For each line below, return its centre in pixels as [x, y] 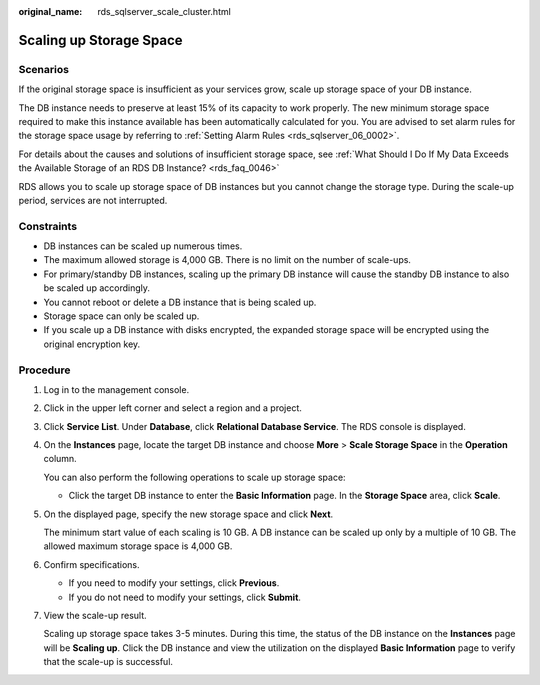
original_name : [50, 11]
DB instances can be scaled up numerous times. [143, 246]
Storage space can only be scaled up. [121, 316]
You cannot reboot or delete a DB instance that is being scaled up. [180, 302]
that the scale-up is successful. [108, 662]
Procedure [44, 370]
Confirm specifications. [91, 564]
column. [60, 459]
